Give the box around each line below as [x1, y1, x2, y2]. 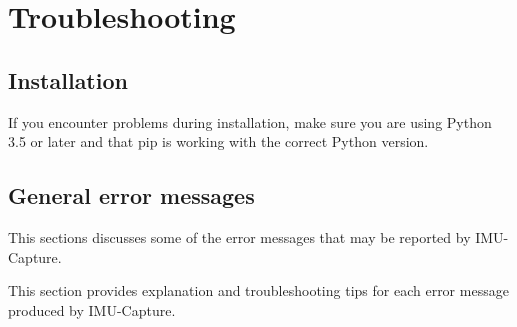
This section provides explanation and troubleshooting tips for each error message [8, 280, 509, 301]
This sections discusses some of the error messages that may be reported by [8, 226, 471, 247]
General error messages [8, 180, 255, 211]
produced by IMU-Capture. [8, 299, 176, 320]
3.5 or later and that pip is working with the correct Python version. [8, 131, 429, 152]
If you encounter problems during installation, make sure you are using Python [8, 111, 492, 132]
